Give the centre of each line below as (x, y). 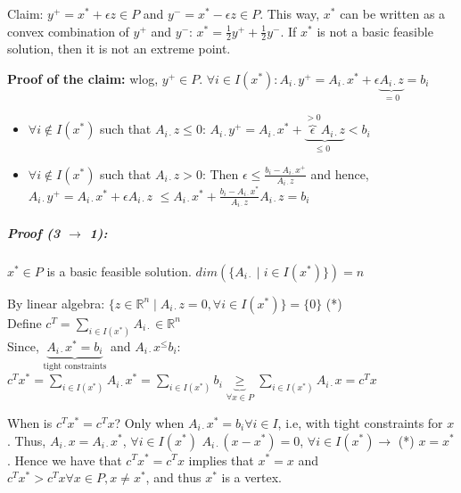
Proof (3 (34, 232)
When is (30, 422)
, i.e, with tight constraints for (360, 422)
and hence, (340, 173)
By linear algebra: (56, 303)
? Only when (149, 422)
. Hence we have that (65, 460)
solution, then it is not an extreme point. (119, 49)
